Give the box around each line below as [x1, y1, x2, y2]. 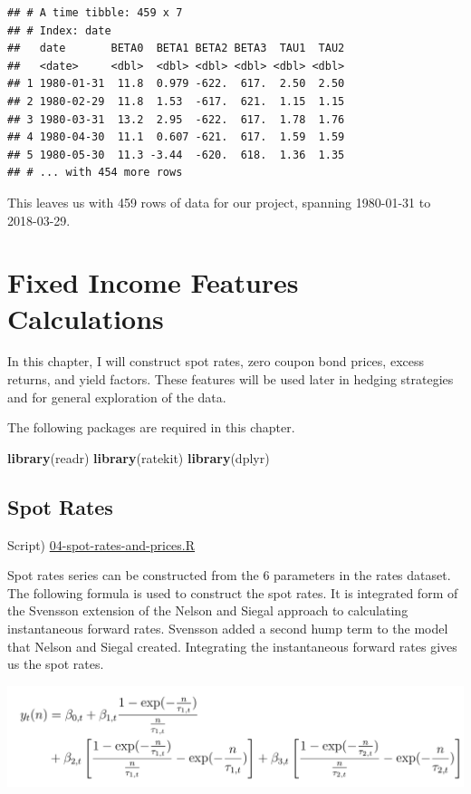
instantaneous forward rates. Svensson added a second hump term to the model [7, 618, 448, 637]
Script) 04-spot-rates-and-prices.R [7, 535, 196, 554]
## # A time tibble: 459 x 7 [7, 6, 183, 19]
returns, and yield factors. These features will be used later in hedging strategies [7, 370, 454, 389]
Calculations [7, 299, 164, 336]
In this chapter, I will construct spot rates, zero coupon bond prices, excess [7, 352, 424, 371]
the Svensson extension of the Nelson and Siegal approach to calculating [7, 601, 409, 620]
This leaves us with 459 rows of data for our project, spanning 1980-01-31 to [7, 192, 431, 211]
